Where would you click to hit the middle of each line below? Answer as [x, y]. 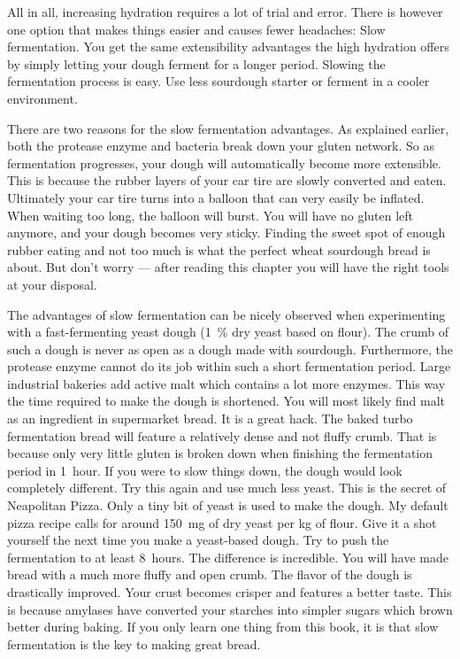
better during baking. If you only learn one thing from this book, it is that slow [223, 627]
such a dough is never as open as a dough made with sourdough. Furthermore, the [230, 349]
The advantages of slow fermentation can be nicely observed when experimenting [226, 314]
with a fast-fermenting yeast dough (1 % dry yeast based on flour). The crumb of [228, 332]
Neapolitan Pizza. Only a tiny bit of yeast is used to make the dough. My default [228, 505]
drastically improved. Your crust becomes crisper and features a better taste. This [230, 592]
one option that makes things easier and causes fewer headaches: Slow [196, 29]
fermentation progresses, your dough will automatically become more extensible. [224, 163]
